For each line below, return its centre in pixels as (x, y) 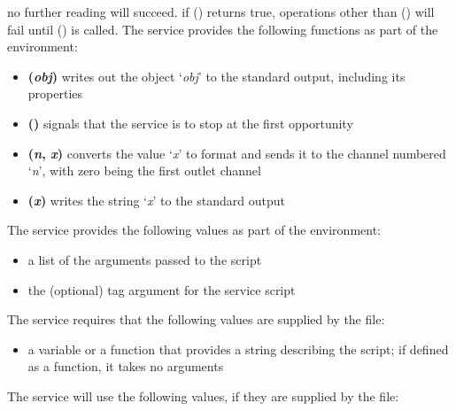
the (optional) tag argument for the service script (162, 289)
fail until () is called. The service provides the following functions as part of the (223, 29)
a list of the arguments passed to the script (145, 259)
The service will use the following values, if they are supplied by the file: (203, 395)
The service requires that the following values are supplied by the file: (196, 319)
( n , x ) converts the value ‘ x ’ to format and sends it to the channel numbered (237, 153)
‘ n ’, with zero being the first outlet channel (144, 171)
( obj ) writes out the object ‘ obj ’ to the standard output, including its (216, 76)
